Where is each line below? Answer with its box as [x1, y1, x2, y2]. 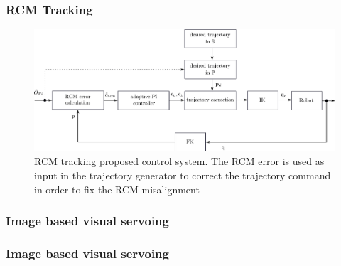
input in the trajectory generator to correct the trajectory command [34, 167, 331, 182]
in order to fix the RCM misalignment [34, 181, 200, 196]
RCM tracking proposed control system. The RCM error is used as [34, 154, 325, 169]
